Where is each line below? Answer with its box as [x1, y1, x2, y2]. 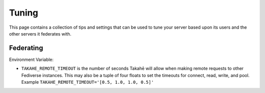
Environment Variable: [9, 56, 54, 62]
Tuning [9, 7, 39, 18]
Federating [9, 44, 44, 52]
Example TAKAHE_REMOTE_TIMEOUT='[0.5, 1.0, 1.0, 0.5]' [21, 79, 154, 85]
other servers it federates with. [9, 31, 72, 37]
